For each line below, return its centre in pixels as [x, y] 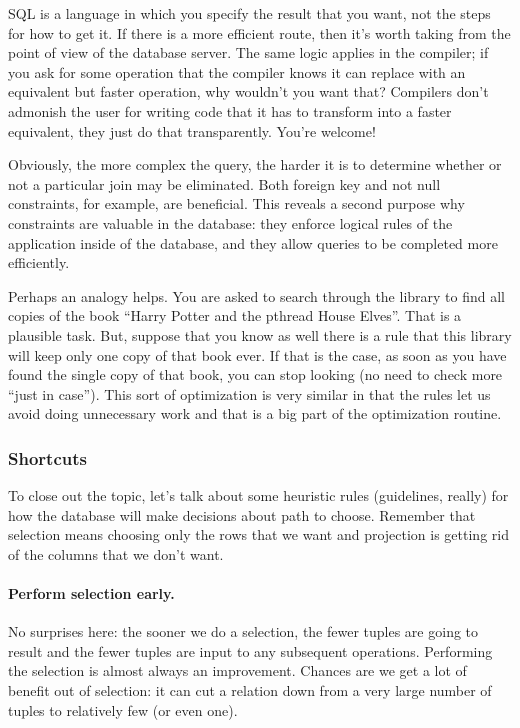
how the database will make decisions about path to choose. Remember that [242, 514]
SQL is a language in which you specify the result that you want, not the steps [249, 13]
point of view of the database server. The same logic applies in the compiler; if [248, 52]
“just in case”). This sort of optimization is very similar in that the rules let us [249, 393]
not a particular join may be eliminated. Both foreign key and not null [224, 183]
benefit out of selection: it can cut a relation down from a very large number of [250, 690]
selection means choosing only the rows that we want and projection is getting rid [258, 534]
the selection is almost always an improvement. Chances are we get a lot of [237, 670]
